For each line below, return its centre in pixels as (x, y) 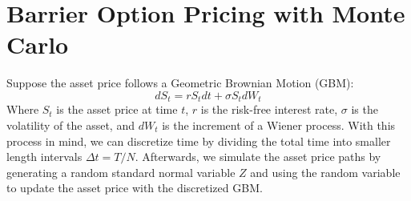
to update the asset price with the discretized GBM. (135, 188)
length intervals (44, 157)
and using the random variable (325, 172)
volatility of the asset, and (71, 125)
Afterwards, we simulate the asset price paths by (262, 157)
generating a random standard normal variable (121, 172)
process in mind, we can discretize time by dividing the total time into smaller (199, 141)
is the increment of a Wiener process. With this (279, 125)
